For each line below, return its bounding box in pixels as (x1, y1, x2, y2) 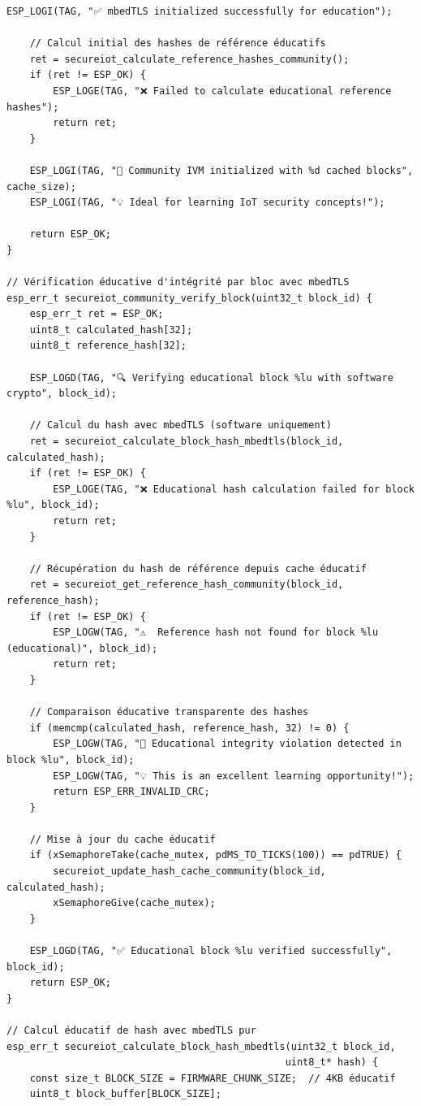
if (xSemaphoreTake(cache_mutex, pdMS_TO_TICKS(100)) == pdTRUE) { (29, 849, 402, 861)
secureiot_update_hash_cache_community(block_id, (53, 865, 326, 878)
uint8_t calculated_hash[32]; (29, 323, 193, 336)
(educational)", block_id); (6, 642, 158, 654)
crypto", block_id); (6, 388, 118, 400)
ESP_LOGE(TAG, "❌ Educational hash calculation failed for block (53, 483, 415, 495)
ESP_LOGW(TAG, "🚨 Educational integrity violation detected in (53, 738, 402, 750)
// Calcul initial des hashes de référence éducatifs (29, 37, 326, 50)
